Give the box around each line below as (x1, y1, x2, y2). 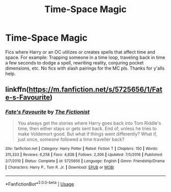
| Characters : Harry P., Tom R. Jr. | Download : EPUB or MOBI (5, 165, 115, 170)
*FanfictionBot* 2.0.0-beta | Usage (5, 180, 74, 187)
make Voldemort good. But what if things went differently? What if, (17, 131, 157, 137)
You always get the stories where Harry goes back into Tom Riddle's (17, 120, 161, 126)
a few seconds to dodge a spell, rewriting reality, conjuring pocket (5, 59, 144, 66)
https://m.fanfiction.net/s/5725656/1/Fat (28, 85, 163, 94)
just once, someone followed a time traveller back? (17, 136, 125, 142)
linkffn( (5, 85, 29, 94)
